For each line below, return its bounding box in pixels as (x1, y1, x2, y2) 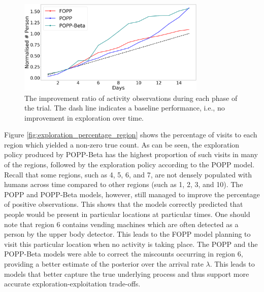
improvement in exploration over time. (24, 112, 144, 123)
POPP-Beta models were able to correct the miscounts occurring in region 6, (4, 248, 243, 259)
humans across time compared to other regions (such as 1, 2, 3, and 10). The (4, 179, 243, 190)
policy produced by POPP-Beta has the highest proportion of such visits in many (4, 149, 258, 160)
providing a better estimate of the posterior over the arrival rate (4, 259, 204, 269)
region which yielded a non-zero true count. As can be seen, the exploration (4, 139, 240, 150)
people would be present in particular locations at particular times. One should (4, 209, 250, 220)
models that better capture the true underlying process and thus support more (4, 268, 249, 279)
